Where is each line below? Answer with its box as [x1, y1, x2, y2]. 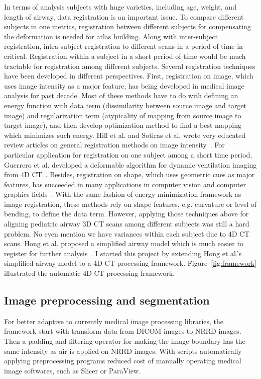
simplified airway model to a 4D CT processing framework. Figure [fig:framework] [4, 258, 256, 268]
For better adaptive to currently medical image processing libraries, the [4, 316, 224, 326]
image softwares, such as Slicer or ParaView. [4, 365, 141, 375]
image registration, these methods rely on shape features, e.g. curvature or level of [4, 198, 257, 209]
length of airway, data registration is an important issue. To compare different [4, 11, 244, 22]
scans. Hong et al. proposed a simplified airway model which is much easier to [4, 238, 243, 249]
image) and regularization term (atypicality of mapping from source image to [4, 110, 241, 120]
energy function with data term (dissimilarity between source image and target [4, 100, 247, 110]
